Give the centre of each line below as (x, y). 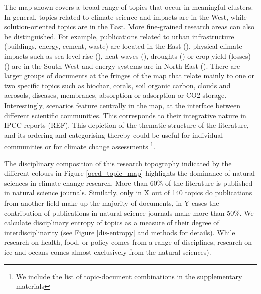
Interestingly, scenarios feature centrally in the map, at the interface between (122, 105)
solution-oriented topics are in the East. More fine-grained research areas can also (129, 26)
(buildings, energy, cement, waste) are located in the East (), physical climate (123, 46)
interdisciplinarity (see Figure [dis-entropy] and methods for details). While (120, 232)
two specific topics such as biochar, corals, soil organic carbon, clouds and (117, 85)
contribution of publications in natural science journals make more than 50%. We (129, 212)
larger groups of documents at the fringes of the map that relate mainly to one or (129, 76)
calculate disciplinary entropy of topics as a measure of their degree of (112, 222)
